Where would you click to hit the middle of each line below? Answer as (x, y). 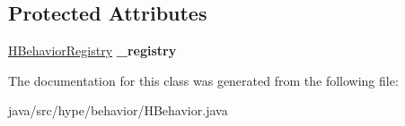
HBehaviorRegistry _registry (92, 50)
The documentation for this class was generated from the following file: (203, 80)
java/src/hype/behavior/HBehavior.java (118, 110)
